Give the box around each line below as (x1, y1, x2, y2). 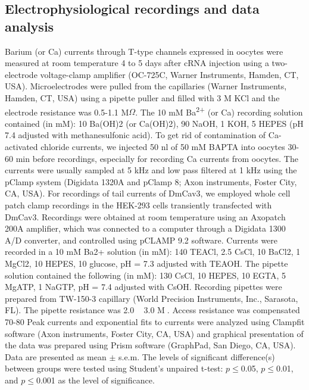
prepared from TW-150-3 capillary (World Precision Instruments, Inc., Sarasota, (5, 292, 298, 304)
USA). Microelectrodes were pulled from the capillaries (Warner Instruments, (5, 80, 287, 92)
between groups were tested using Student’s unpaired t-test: (5, 362, 223, 375)
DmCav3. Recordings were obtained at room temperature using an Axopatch (5, 210, 286, 223)
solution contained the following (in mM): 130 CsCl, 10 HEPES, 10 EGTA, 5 (5, 269, 286, 281)
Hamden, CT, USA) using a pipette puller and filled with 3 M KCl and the (5, 91, 280, 104)
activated (5, 141, 38, 152)
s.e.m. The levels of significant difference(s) (118, 350, 275, 363)
